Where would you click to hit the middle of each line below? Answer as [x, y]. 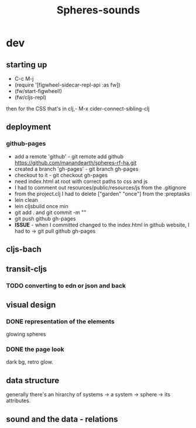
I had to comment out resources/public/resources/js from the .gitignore [100, 187]
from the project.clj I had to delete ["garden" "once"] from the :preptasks [102, 194]
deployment [29, 127]
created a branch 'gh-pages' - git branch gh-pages [76, 169]
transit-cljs [27, 269]
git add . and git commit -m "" [50, 212]
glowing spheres [26, 334]
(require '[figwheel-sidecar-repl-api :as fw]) [68, 85]
